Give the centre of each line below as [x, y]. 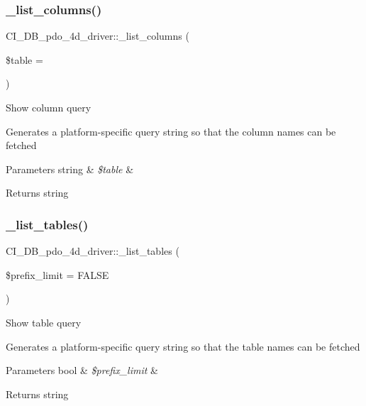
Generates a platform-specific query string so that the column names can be [171, 131]
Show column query [49, 107]
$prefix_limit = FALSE [57, 274]
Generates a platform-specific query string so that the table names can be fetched [183, 346]
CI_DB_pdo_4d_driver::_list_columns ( [98, 36]
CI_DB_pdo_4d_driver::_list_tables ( [93, 251]
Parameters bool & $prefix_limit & [82, 370]
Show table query [44, 322]
